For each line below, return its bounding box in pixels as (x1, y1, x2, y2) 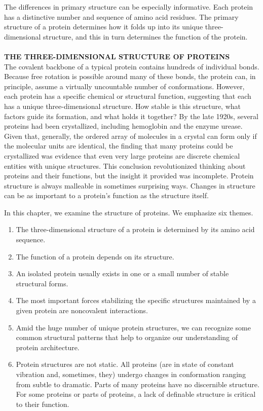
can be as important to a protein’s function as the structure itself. (4, 190, 209, 201)
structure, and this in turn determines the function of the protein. (43, 31, 248, 42)
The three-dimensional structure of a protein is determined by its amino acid (16, 224, 255, 235)
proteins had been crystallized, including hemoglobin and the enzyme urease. (4, 121, 243, 131)
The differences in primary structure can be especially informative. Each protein (4, 2, 253, 12)
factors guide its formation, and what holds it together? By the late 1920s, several (4, 110, 258, 121)
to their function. (16, 398, 69, 409)
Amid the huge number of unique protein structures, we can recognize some (16, 322, 251, 332)
